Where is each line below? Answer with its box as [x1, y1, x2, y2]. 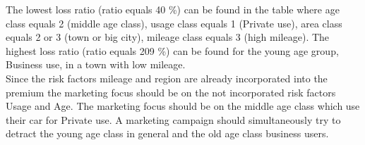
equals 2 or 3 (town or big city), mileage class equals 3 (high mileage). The [6, 30, 330, 44]
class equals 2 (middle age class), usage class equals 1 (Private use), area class [6, 15, 342, 30]
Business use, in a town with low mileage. [6, 57, 186, 72]
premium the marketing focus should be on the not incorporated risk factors [6, 84, 336, 99]
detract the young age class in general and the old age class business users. [6, 126, 329, 141]
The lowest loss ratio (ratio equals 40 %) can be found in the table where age [6, 2, 340, 16]
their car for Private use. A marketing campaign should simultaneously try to [6, 112, 341, 127]
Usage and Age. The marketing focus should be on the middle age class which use [6, 99, 360, 113]
